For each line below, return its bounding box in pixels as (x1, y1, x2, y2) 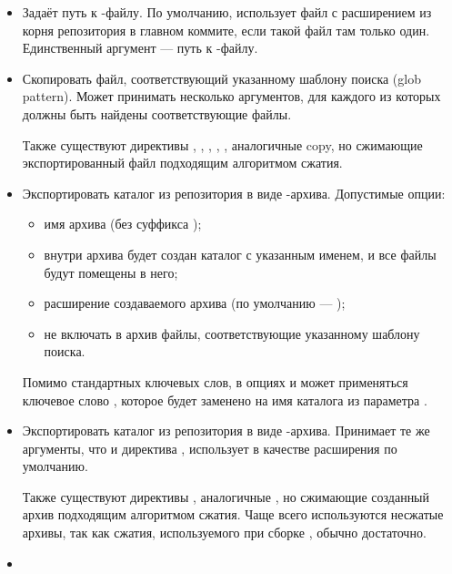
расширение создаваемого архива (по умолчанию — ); (44, 293, 346, 313)
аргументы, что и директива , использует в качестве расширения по (22, 438, 397, 457)
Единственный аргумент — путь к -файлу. (22, 38, 258, 57)
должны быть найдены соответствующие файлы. (22, 104, 292, 123)
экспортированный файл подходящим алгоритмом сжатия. (22, 153, 343, 172)
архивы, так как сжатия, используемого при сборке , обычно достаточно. (22, 523, 427, 542)
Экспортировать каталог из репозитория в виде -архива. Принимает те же (22, 421, 430, 440)
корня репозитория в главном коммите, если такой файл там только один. (22, 20, 430, 39)
